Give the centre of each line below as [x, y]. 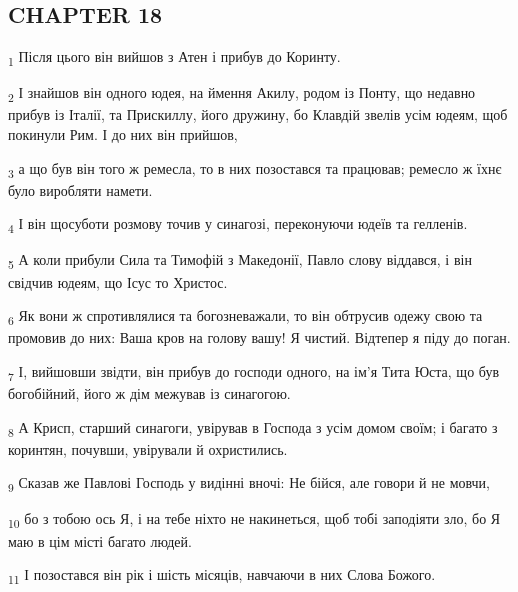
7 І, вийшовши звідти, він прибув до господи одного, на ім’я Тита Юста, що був [254, 372]
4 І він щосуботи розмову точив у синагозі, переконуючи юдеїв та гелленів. [238, 225]
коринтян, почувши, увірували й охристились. [148, 448]
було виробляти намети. [80, 189]
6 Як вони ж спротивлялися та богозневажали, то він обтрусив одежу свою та [245, 316]
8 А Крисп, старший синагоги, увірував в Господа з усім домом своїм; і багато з [253, 428]
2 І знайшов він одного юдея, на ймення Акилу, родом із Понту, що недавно [242, 94]
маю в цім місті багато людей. [100, 540]
